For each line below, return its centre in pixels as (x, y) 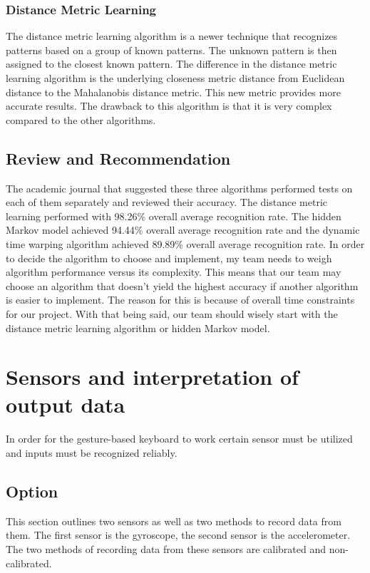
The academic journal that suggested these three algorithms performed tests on (179, 188)
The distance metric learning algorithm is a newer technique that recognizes (172, 36)
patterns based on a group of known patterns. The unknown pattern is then (171, 50)
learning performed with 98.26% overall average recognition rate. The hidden (174, 216)
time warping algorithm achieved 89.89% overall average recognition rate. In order (185, 243)
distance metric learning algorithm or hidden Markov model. (138, 327)
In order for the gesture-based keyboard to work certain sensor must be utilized (179, 439)
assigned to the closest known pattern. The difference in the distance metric (171, 64)
